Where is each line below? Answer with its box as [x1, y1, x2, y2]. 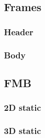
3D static [4, 124, 41, 137]
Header [4, 25, 34, 38]
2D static [4, 101, 41, 114]
